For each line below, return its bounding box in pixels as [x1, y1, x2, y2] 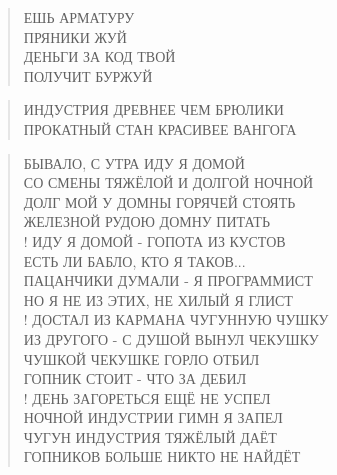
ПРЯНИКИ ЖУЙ [23, 26, 127, 47]
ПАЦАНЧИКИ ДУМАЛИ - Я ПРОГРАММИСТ [23, 270, 313, 291]
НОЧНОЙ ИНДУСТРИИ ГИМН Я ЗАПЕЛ [23, 407, 283, 428]
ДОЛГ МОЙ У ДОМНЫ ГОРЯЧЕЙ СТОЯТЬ [23, 191, 296, 212]
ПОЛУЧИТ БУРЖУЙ [23, 65, 153, 86]
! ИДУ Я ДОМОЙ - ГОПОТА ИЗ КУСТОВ [23, 230, 286, 251]
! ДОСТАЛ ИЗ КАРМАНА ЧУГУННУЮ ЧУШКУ [23, 309, 329, 330]
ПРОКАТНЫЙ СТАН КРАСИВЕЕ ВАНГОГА [23, 118, 297, 139]
